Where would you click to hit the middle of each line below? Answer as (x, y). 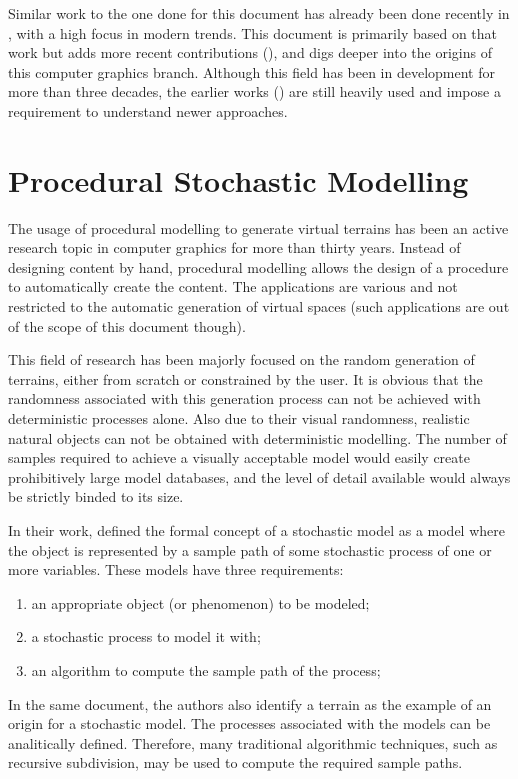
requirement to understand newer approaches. (148, 110)
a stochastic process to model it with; (146, 636)
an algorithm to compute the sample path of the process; (206, 669)
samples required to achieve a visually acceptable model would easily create (239, 457)
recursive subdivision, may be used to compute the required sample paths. (235, 762)
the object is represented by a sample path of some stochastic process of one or (250, 549)
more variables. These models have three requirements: (176, 569)
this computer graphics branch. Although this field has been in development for (252, 71)
